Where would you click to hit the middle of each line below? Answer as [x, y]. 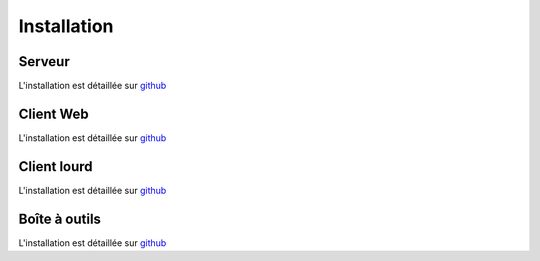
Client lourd [56, 166]
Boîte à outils [60, 218]
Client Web [53, 113]
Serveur [44, 61]
